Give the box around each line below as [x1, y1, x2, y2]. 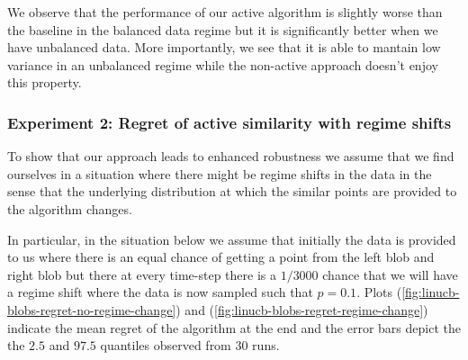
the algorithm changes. [7, 199, 132, 218]
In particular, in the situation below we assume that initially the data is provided [7, 229, 456, 248]
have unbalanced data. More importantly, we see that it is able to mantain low [7, 38, 441, 57]
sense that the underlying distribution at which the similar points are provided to [7, 182, 457, 201]
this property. [7, 73, 82, 92]
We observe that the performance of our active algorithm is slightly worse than [7, 3, 443, 21]
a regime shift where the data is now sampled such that [7, 283, 313, 301]
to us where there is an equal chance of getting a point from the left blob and [7, 247, 435, 266]
